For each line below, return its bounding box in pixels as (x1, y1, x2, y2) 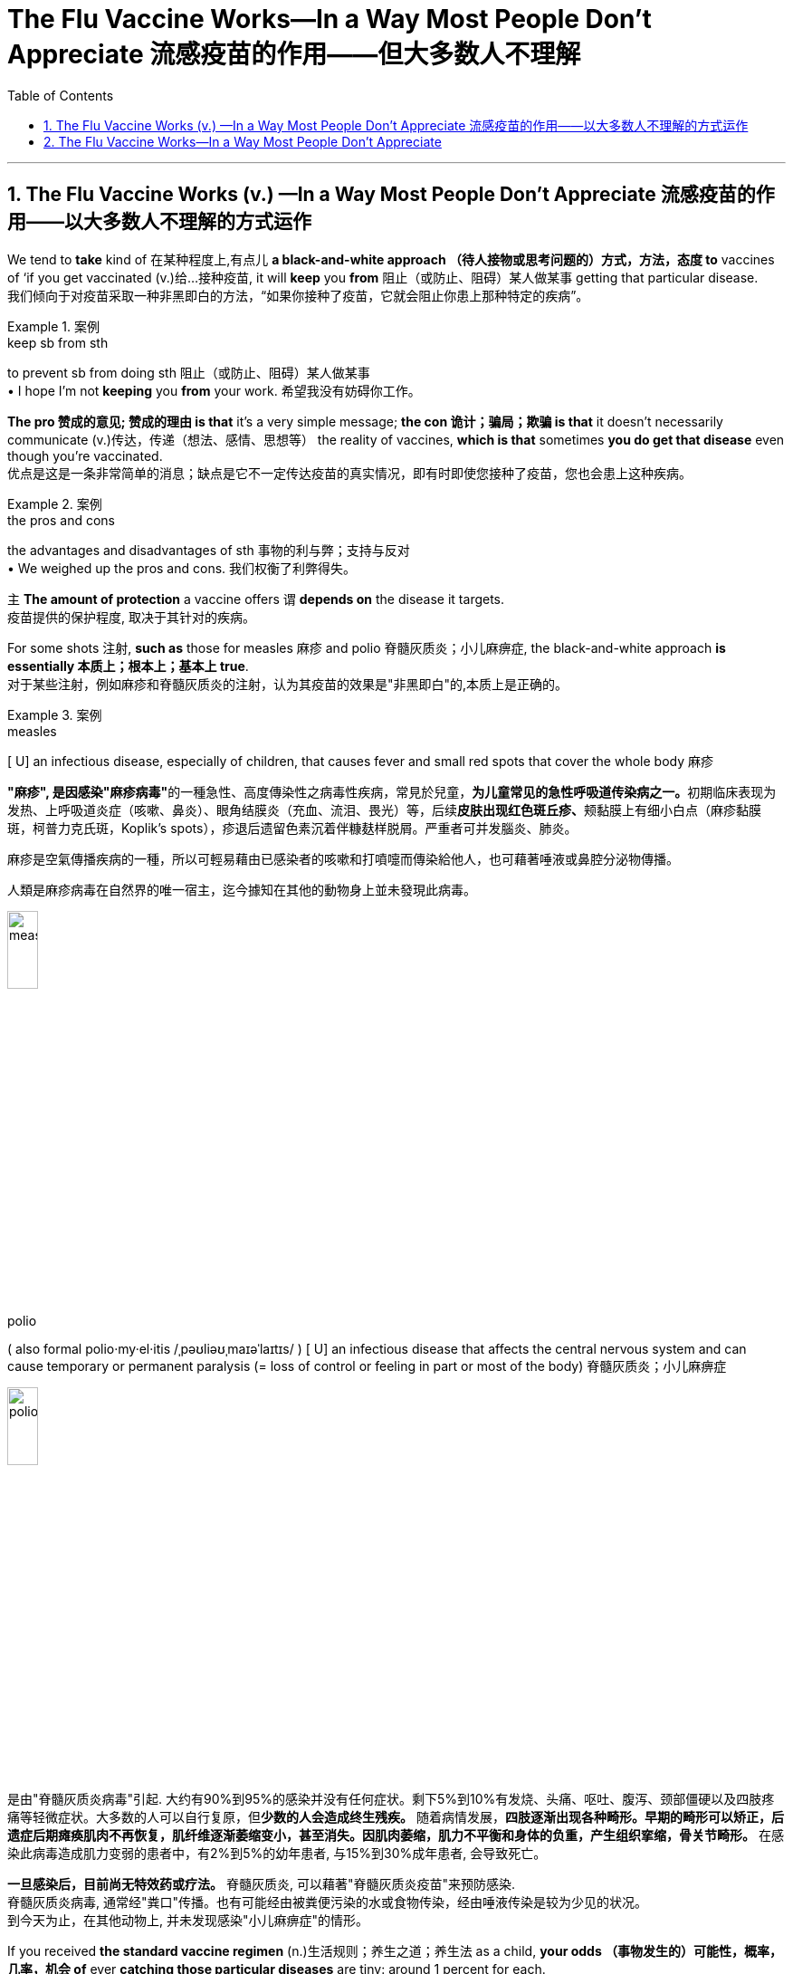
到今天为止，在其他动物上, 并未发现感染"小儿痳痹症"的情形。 (7, 1912, 369, 1929)
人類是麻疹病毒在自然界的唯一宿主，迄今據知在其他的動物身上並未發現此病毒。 (7, 881, 476, 897)
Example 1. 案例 (7, 318, 100, 334)
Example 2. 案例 (7, 495, 102, 512)
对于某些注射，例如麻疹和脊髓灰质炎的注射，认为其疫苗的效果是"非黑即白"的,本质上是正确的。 (7, 676, 568, 692)
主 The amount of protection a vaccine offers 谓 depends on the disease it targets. (7, 590, 505, 607)
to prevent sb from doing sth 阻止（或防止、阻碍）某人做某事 (7, 364, 370, 380)
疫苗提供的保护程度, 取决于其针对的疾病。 (7, 608, 255, 625)
